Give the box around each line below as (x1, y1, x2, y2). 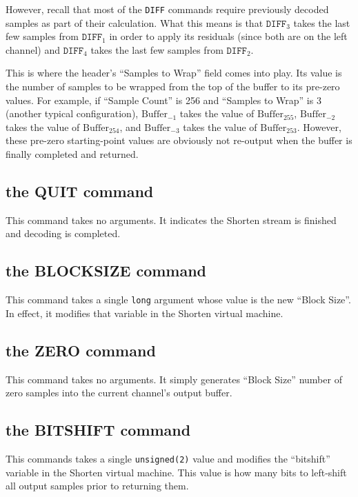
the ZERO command (6, 339, 156, 361)
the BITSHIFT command (6, 419, 191, 440)
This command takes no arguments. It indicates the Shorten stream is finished (6, 212, 337, 227)
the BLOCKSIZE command (6, 260, 207, 281)
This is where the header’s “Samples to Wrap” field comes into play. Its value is (6, 65, 342, 80)
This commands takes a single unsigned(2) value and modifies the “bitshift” (6, 452, 330, 466)
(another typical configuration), (6, 106, 139, 121)
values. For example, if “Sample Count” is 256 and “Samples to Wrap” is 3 (6, 92, 321, 107)
